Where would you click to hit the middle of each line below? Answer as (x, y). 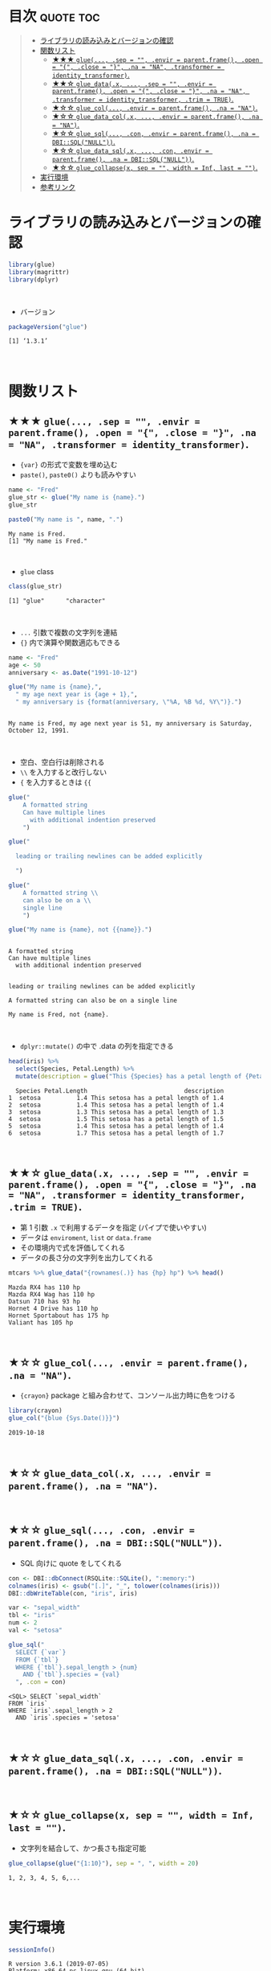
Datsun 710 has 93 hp (44, 1301)
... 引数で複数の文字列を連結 (69, 632)
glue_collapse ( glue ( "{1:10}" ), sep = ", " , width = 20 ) (103, 1863)
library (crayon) (35, 1411)
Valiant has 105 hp (41, 1322)
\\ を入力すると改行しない (63, 772)
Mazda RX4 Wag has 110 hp (51, 1294)
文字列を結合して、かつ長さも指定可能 (83, 1848)
